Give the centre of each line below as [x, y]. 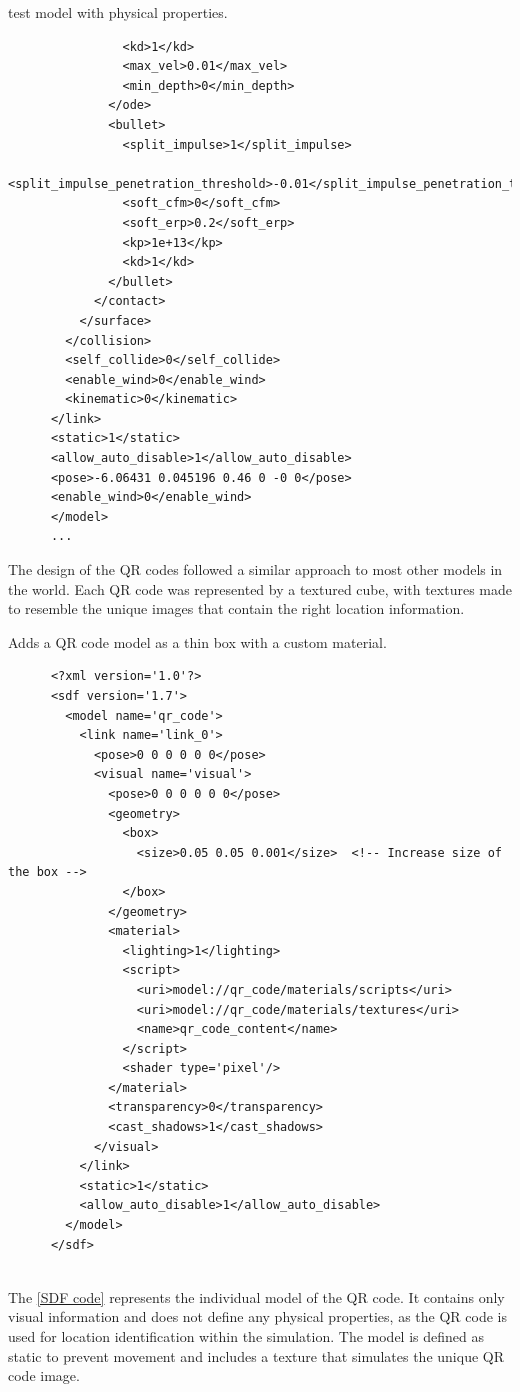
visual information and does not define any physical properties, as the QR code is [257, 1316]
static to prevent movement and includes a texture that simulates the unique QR [256, 1355]
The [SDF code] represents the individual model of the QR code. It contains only [256, 1296]
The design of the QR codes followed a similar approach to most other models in [255, 569]
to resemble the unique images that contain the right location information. [236, 608]
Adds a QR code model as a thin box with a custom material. [197, 641]
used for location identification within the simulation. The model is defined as [246, 1336]
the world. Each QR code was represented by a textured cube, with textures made [260, 588]
